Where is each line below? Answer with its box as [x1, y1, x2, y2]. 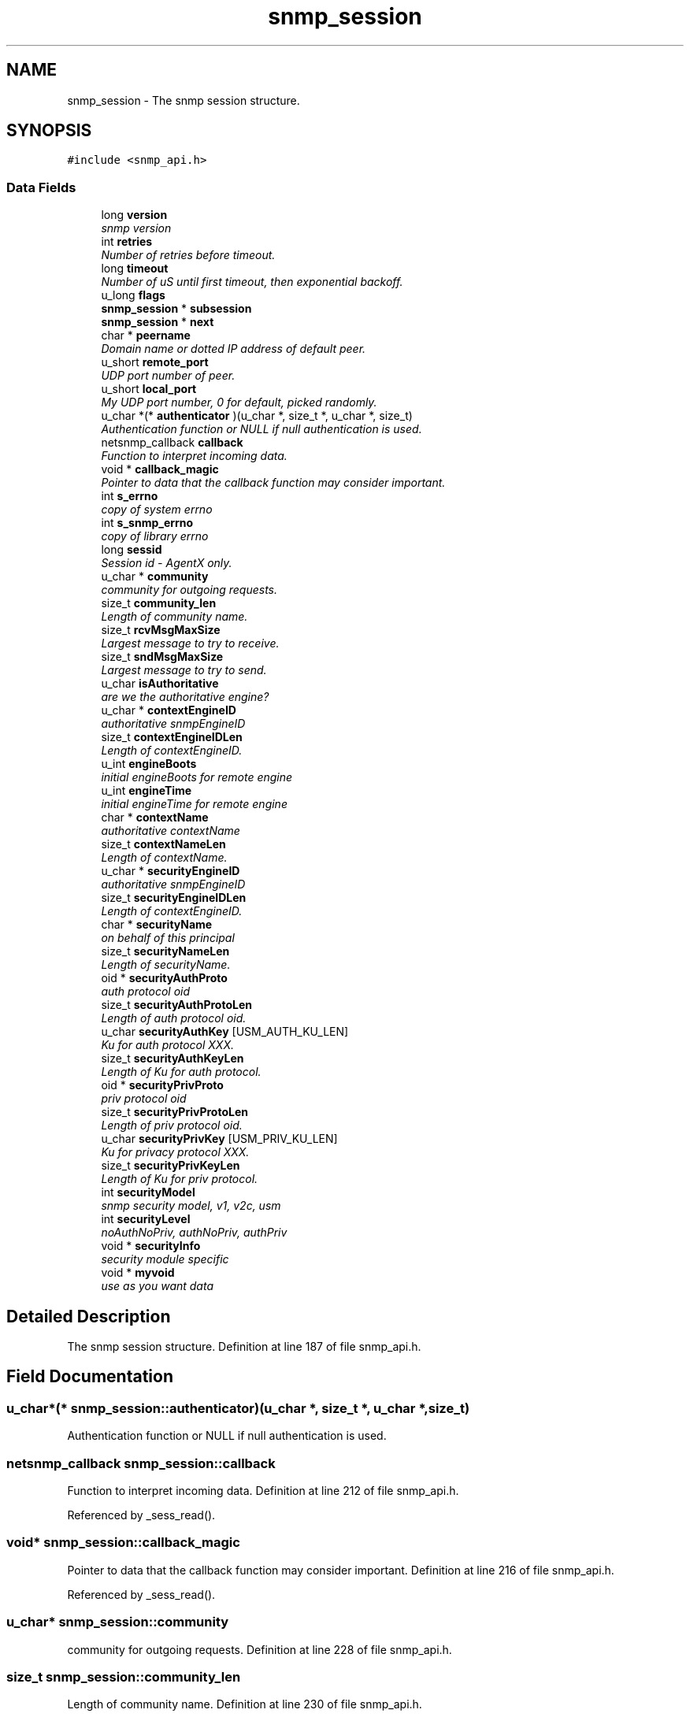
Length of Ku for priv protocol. [101, 1172, 258, 1186]
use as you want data [101, 1279, 214, 1293]
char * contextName [101, 810, 209, 825]
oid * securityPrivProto [101, 1078, 224, 1092]
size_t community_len [101, 596, 217, 610]
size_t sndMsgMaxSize [101, 650, 224, 664]
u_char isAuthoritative [101, 677, 219, 691]
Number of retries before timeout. [101, 248, 276, 262]
